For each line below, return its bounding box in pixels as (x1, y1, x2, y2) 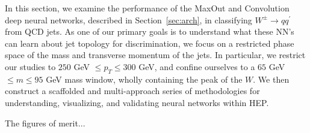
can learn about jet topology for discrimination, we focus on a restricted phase (5, 37, 294, 49)
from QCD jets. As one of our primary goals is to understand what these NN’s (5, 25, 294, 38)
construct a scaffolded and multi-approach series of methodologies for (5, 84, 260, 97)
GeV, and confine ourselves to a (138, 60, 255, 72)
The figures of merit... (5, 116, 85, 129)
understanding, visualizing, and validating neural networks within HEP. (5, 96, 269, 108)
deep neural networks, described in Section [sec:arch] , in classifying (5, 13, 252, 26)
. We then (253, 72, 290, 85)
